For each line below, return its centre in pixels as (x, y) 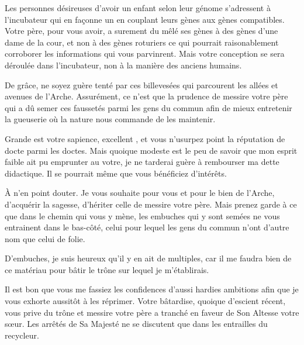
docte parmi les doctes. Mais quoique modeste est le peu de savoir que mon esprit (151, 150)
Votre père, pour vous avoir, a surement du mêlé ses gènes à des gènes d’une (141, 31)
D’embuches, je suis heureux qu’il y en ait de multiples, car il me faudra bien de (148, 258)
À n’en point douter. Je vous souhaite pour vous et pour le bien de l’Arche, (140, 193)
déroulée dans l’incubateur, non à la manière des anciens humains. (123, 65)
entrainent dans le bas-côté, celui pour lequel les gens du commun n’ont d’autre (147, 227)
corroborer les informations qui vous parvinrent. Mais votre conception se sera (145, 54)
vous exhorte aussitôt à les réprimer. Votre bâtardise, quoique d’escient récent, (145, 301)
